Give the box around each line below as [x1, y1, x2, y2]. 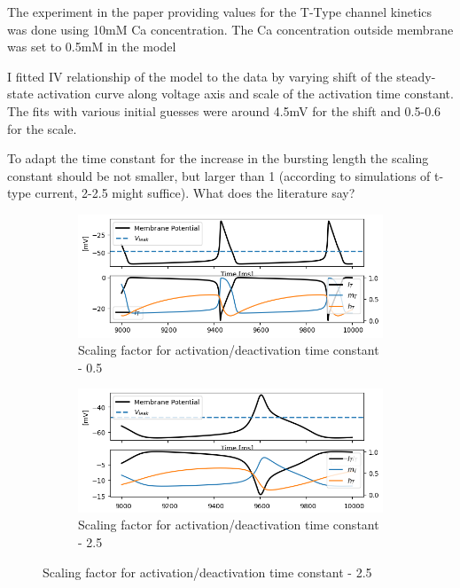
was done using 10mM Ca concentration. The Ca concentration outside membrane [7, 20, 454, 38]
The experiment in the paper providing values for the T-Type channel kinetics [7, 3, 433, 20]
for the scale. [7, 119, 77, 137]
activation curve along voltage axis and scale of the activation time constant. [37, 84, 454, 103]
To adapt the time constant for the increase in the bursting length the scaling [7, 149, 429, 168]
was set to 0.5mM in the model [7, 37, 176, 56]
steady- [396, 67, 436, 85]
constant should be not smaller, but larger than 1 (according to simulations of [7, 166, 431, 184]
